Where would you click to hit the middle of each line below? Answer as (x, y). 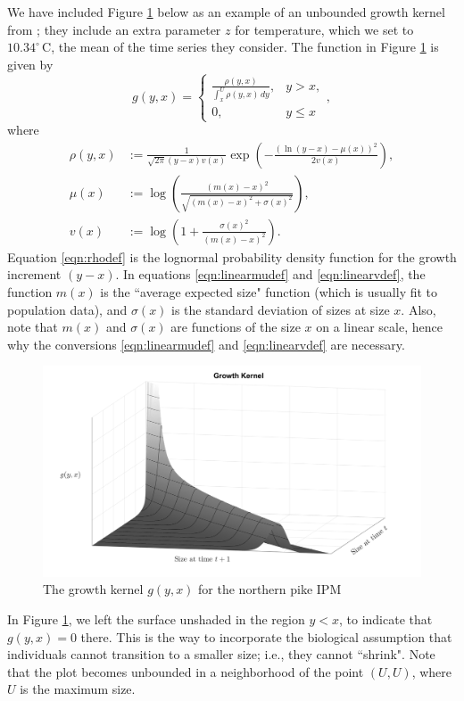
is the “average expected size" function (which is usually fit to (269, 291)
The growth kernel (93, 589)
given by (30, 64)
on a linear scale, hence (379, 327)
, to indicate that (385, 619)
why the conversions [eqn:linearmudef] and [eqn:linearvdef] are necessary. (206, 344)
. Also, (418, 309)
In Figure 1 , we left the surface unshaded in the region (156, 619)
